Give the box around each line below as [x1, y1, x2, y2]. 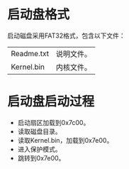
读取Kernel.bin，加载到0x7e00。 [17, 136, 113, 144]
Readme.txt [11, 48, 50, 58]
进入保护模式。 [17, 145, 62, 153]
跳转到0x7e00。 [17, 153, 65, 162]
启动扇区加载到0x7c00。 [17, 118, 90, 126]
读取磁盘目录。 [17, 127, 62, 136]
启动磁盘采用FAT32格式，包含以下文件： [7, 31, 125, 40]
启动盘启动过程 [7, 94, 95, 110]
